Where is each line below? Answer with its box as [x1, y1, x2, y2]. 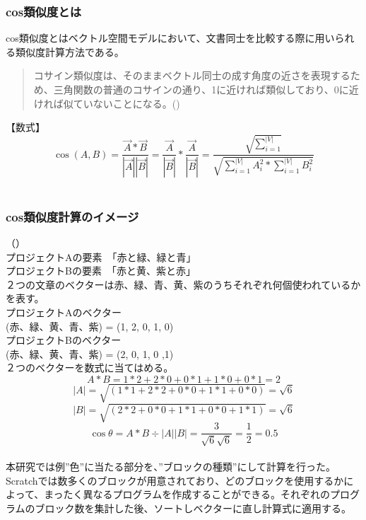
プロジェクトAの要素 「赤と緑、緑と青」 [6, 249, 196, 264]
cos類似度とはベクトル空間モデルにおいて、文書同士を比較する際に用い [6, 30, 335, 45]
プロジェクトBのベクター [6, 333, 122, 347]
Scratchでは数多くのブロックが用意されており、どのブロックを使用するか [6, 473, 344, 487]
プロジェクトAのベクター [6, 304, 122, 319]
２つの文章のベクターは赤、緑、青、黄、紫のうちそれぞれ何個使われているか [6, 277, 361, 291]
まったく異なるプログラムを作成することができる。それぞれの [44, 487, 330, 502]
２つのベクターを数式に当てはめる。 [6, 360, 174, 375]
